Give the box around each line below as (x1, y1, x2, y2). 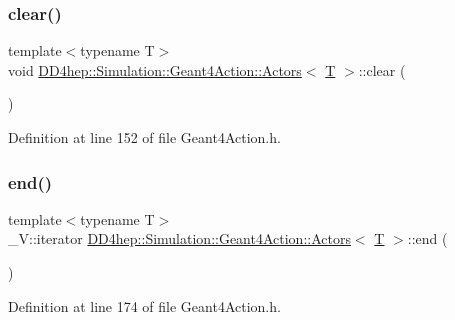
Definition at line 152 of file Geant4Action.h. (8, 127, 281, 147)
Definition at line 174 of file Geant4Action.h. (8, 295, 281, 316)
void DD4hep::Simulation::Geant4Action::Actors (8, 59, 302, 80)
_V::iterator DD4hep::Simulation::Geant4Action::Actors (8, 228, 351, 249)
